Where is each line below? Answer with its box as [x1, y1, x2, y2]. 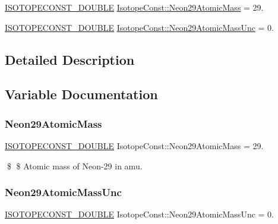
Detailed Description [5, 50, 135, 68]
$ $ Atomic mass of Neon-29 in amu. [7, 159, 143, 172]
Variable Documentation [5, 85, 158, 103]
